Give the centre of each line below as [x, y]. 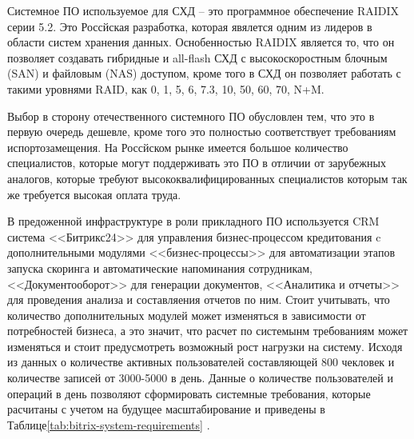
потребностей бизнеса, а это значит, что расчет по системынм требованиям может [208, 331]
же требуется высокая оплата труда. [94, 194]
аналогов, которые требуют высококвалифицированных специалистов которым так [207, 178]
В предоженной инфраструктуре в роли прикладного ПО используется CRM [193, 221]
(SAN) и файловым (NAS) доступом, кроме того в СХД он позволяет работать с [204, 73]
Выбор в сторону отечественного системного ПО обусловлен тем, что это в [191, 116]
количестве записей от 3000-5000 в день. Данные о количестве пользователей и [200, 378]
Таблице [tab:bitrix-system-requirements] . [109, 424]
